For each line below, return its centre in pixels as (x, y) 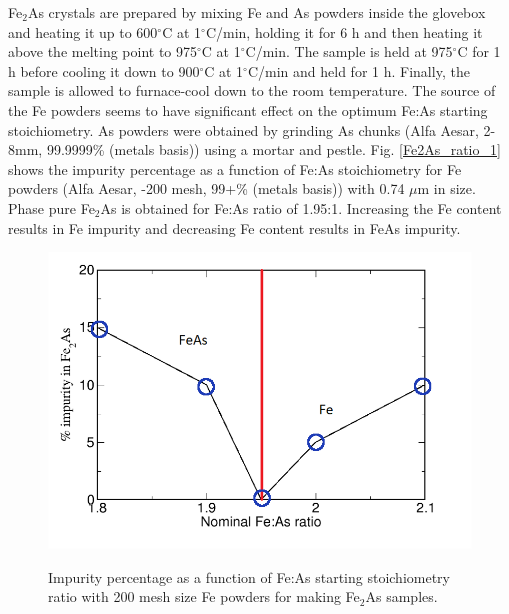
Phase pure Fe (51, 207)
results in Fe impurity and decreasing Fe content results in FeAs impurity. (234, 227)
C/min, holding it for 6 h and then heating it (344, 31)
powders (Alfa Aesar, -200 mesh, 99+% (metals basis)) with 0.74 (206, 188)
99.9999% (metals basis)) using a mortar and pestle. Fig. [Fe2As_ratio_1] (273, 149)
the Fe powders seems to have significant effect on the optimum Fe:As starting (248, 109)
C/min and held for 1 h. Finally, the (358, 70)
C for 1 (479, 51)
